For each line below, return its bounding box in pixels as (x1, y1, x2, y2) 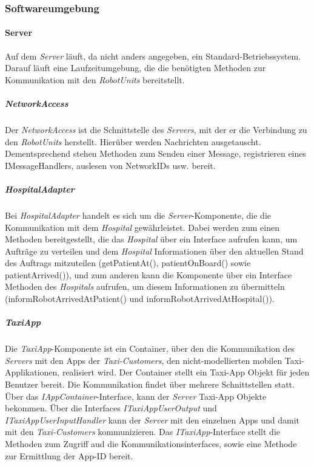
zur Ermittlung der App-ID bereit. (5, 449, 133, 462)
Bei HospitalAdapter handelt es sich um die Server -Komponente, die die (5, 208, 272, 221)
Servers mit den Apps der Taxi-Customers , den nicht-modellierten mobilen (5, 354, 282, 366)
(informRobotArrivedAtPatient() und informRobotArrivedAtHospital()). (5, 292, 275, 305)
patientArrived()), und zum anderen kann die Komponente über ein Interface (5, 268, 292, 281)
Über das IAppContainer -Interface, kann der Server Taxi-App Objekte (5, 389, 267, 402)
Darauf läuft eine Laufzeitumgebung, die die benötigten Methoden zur (5, 61, 266, 74)
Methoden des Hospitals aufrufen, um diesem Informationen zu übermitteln (5, 280, 285, 293)
